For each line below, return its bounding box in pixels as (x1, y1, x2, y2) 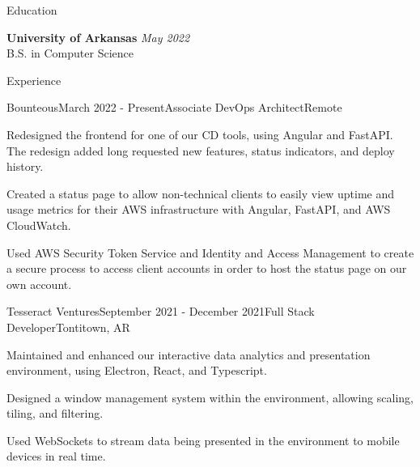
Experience (6, 71, 62, 88)
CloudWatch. (6, 216, 71, 233)
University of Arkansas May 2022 (6, 28, 190, 45)
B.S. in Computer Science (6, 45, 134, 62)
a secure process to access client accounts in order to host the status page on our (6, 260, 407, 277)
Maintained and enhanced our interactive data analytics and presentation (6, 346, 371, 363)
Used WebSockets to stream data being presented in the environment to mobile (6, 431, 400, 448)
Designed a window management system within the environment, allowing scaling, (6, 388, 414, 405)
